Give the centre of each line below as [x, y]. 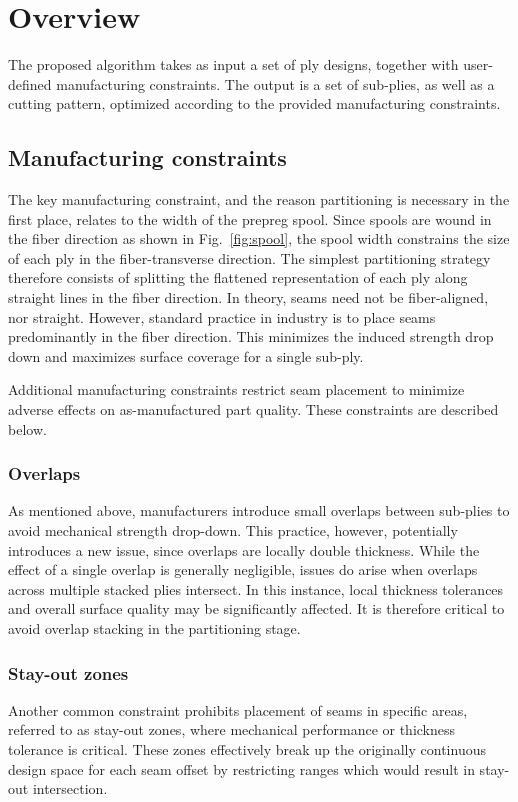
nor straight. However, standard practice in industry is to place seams [222, 316]
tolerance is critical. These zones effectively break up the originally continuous [247, 749]
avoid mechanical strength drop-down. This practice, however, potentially [233, 530]
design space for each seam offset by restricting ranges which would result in [241, 768]
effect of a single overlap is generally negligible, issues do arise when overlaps [243, 569]
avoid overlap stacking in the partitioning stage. [154, 628]
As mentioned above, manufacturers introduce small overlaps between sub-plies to [259, 510]
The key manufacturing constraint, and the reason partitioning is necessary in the [259, 199]
